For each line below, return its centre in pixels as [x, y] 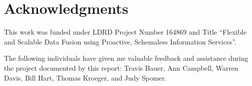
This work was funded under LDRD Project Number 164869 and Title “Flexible [125, 32]
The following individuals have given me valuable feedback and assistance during [126, 58]
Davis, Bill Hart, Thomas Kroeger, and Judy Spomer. [85, 77]
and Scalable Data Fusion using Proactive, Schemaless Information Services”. [120, 41]
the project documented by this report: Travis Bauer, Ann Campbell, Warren [121, 67]
